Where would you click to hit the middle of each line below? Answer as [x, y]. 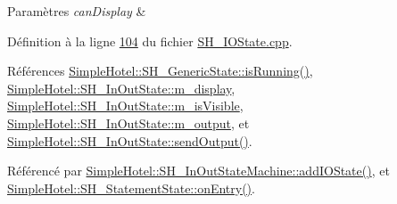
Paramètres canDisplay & [77, 11]
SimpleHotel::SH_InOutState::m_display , [121, 88]
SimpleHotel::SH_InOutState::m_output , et [128, 122]
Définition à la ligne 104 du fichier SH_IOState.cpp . [150, 41]
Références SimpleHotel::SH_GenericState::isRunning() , [160, 71]
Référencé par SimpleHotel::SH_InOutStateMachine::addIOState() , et [198, 171]
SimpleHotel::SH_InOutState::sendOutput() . [130, 140]
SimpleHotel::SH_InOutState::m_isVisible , [125, 106]
